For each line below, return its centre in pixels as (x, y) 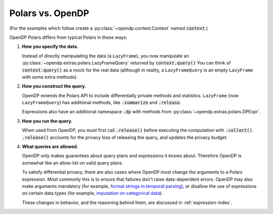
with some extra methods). (50, 77)
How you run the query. (47, 121)
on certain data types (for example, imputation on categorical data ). (93, 193)
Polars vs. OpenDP (49, 13)
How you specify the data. (50, 47)
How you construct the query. (54, 86)
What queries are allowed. (50, 147)
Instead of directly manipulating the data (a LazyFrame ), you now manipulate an (105, 56)
